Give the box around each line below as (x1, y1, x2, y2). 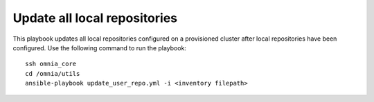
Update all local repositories (12, 10, 178, 25)
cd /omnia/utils (25, 70, 80, 77)
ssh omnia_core (25, 60, 77, 68)
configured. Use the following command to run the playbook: (12, 43, 187, 52)
